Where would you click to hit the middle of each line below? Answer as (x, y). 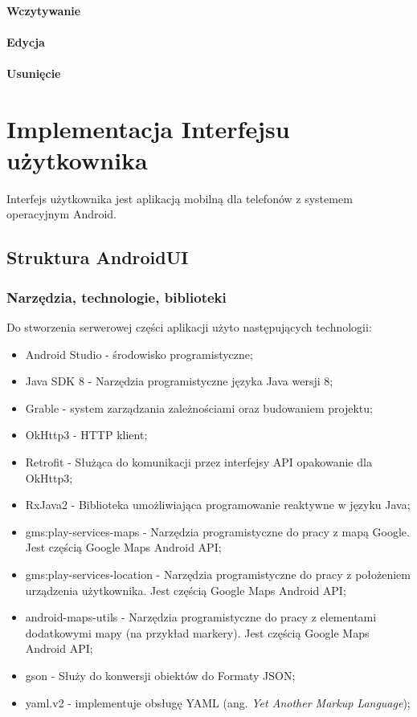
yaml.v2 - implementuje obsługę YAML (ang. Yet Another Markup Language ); (218, 702)
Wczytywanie (44, 10)
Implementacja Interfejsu (148, 128)
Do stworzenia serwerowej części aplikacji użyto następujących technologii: (189, 327)
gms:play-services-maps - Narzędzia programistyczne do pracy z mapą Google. (217, 531)
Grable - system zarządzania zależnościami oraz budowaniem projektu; (199, 407)
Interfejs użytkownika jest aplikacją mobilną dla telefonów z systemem (180, 198)
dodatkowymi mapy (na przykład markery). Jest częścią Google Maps (197, 632)
